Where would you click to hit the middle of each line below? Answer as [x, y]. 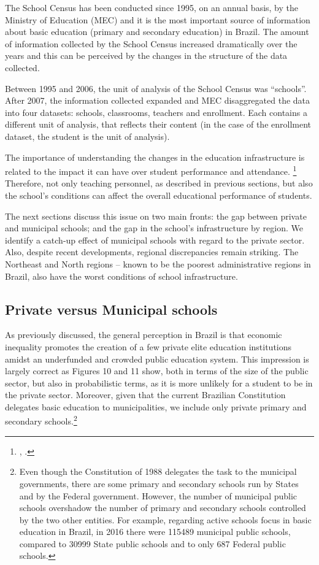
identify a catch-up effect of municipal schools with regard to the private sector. [155, 240]
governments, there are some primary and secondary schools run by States [159, 483]
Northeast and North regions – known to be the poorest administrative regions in [158, 263]
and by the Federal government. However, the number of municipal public [158, 495]
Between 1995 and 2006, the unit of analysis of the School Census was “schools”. [156, 88]
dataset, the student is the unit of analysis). [87, 136]
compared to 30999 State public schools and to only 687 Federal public [152, 543]
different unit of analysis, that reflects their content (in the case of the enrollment [158, 124]
